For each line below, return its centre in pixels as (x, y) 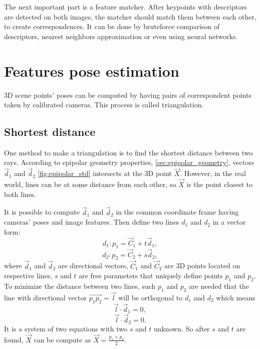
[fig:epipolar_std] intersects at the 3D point (105, 173)
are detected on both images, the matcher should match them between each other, (130, 16)
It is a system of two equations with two (66, 329)
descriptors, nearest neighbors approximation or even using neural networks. (121, 36)
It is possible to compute (42, 212)
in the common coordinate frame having (177, 212)
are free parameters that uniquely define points (151, 276)
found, (14, 339)
